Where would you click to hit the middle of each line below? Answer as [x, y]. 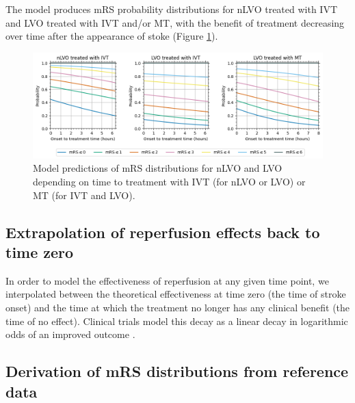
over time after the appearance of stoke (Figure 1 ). [112, 36]
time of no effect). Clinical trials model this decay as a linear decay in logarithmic [177, 321]
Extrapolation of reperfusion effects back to [163, 232]
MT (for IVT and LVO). [84, 195]
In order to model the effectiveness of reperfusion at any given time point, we [167, 280]
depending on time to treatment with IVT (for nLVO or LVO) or [169, 182]
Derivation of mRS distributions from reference [177, 371]
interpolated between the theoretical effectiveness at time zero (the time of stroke [176, 294]
